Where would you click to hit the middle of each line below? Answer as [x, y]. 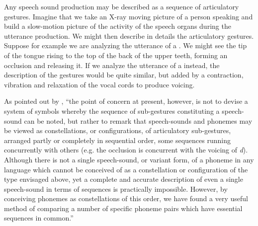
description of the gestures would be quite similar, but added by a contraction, [124, 75]
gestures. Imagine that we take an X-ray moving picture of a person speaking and [129, 16]
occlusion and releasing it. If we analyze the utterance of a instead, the [112, 65]
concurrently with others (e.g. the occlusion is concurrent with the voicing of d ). [126, 150]
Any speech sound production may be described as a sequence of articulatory [122, 6]
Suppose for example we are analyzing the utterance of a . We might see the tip [126, 45]
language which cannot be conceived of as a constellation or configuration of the [126, 169]
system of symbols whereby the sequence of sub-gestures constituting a [112, 111]
